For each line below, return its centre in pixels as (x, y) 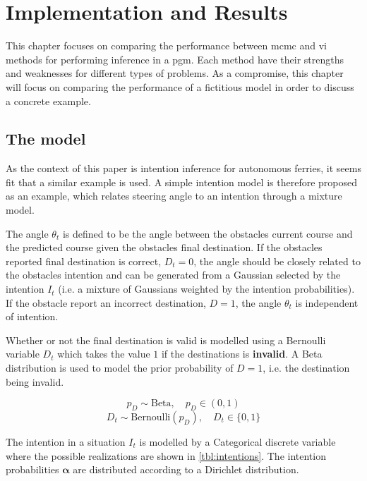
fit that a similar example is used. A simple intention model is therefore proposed (181, 182)
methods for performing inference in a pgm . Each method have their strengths (175, 59)
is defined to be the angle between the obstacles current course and (207, 233)
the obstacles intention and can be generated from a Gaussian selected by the (173, 275)
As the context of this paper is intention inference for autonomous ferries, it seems (183, 168)
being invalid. (35, 381)
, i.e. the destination (306, 368)
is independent (327, 302)
